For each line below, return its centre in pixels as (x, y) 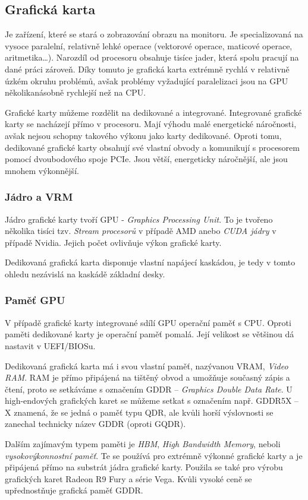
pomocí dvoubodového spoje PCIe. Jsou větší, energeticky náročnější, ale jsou (146, 159)
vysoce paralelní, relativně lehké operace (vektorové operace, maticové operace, (149, 45)
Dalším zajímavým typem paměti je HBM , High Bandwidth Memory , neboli (143, 444)
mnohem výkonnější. (42, 170)
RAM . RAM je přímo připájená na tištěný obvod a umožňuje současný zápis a (147, 377)
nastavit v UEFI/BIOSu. (50, 345)
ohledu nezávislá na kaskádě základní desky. (85, 273)
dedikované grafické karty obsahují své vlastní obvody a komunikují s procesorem (152, 147)
